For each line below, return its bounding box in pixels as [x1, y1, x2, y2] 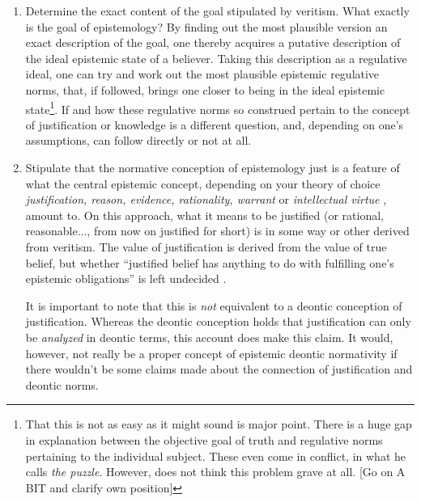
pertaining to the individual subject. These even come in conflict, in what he [25, 447, 406, 464]
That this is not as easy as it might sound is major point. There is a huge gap [25, 416, 412, 432]
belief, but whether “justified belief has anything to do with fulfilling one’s [25, 254, 394, 271]
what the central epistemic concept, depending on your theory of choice [25, 175, 381, 192]
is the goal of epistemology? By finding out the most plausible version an [25, 18, 388, 35]
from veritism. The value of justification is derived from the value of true [25, 238, 387, 255]
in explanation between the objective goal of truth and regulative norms [25, 431, 383, 448]
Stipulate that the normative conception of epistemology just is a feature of [25, 159, 400, 175]
